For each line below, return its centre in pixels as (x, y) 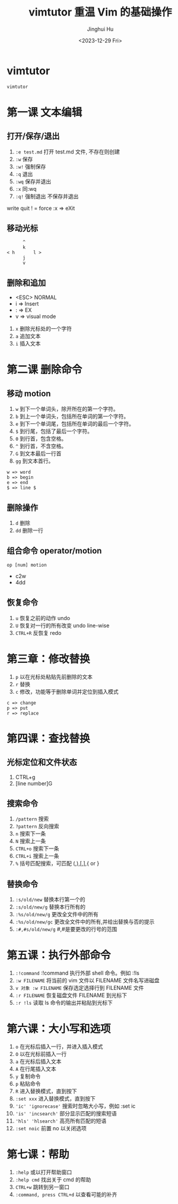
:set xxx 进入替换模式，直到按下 (55, 1099)
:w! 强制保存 (31, 166)
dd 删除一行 (29, 530)
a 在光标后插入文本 (38, 1061)
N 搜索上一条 (31, 841)
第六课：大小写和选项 (59, 1029)
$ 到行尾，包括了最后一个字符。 (54, 431)
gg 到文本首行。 (34, 461)
